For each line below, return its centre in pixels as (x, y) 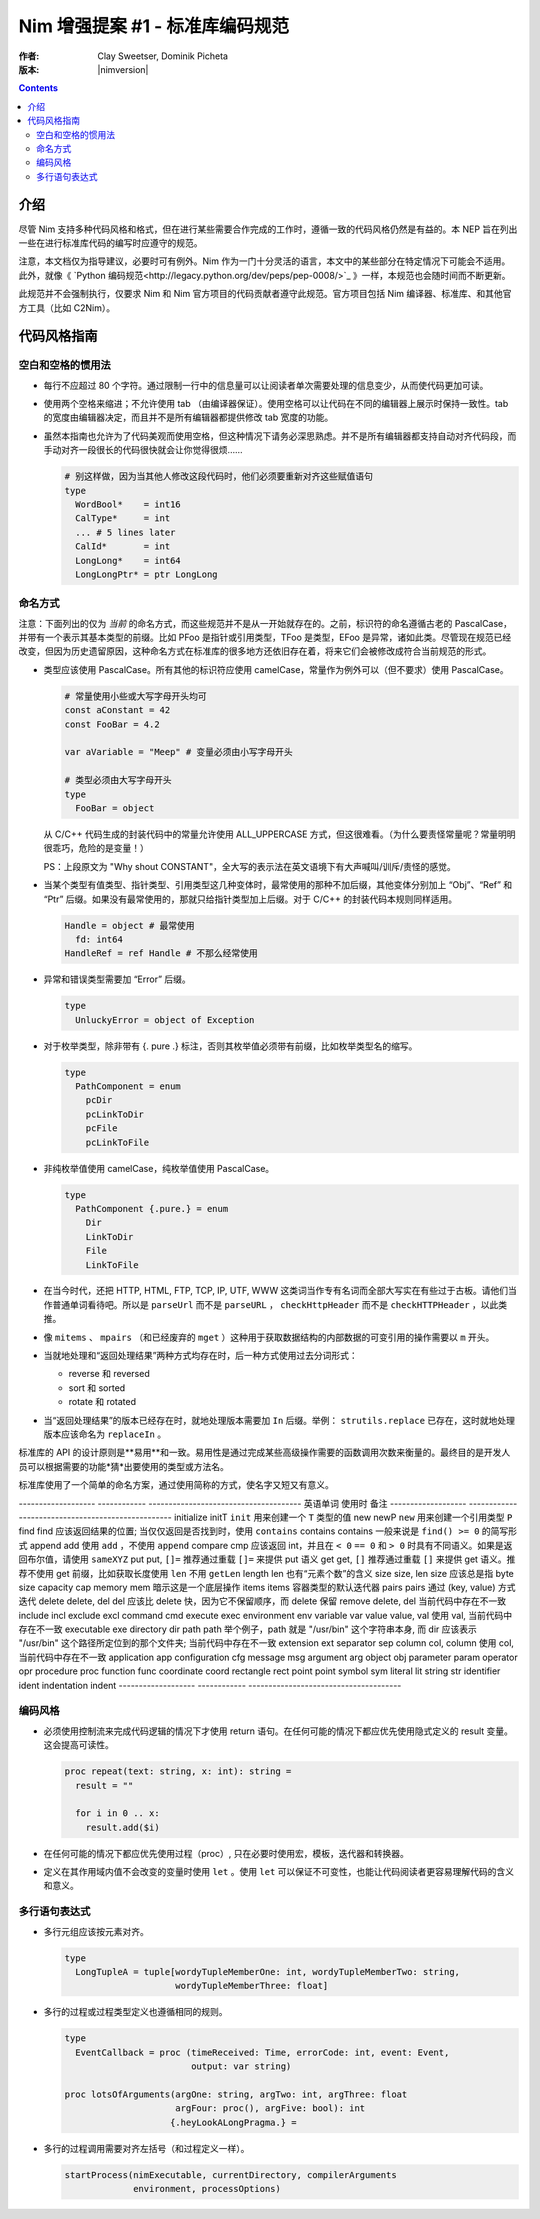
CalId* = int (123, 546)
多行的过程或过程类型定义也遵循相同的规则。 (135, 2012)
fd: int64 (99, 939)
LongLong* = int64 (128, 560)
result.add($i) (122, 1827)
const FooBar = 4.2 (112, 724)
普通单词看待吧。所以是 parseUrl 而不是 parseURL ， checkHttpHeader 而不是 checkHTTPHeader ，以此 (275, 1304)
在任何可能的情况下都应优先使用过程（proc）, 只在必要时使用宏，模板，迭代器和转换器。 (226, 1853)
